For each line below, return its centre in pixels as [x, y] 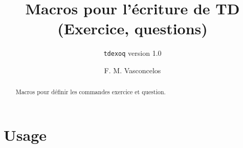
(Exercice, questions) [132, 28]
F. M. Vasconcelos [132, 70]
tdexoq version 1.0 [132, 53]
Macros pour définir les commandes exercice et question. [91, 92]
